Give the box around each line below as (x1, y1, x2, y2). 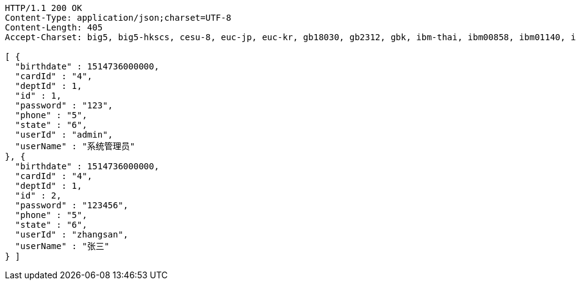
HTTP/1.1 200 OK (5, 3, 82, 13)
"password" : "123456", (15, 200, 129, 210)
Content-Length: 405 (5, 23, 103, 32)
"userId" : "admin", (15, 130, 113, 139)
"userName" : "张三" (15, 241, 110, 251)
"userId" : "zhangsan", (15, 230, 129, 239)
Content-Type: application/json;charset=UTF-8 (5, 13, 231, 23)
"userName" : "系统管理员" (15, 141, 135, 151)
